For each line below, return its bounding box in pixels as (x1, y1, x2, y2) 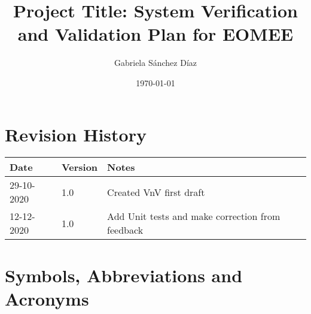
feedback (107, 223, 144, 237)
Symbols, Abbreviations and (5, 262, 243, 287)
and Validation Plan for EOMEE (17, 22, 294, 46)
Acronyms (5, 286, 89, 310)
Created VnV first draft (107, 185, 205, 199)
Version (61, 160, 98, 174)
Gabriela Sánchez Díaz (114, 56, 197, 69)
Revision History (5, 122, 147, 146)
